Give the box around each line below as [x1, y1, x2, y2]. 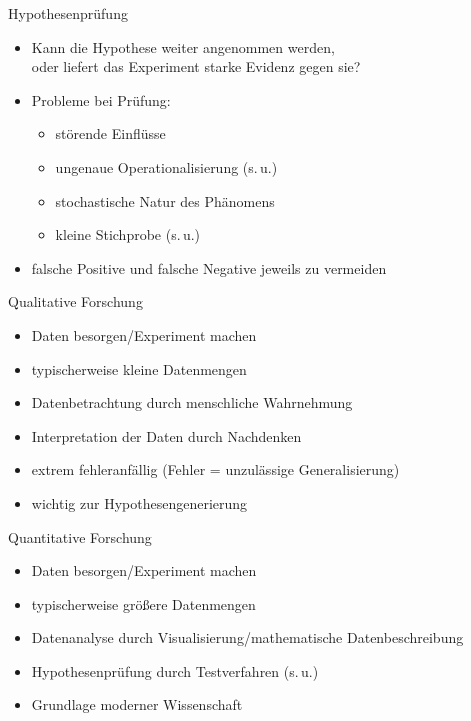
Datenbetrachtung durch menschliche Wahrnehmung [31, 392, 353, 413]
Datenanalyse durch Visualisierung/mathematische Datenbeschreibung [31, 627, 464, 648]
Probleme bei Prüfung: [31, 89, 171, 110]
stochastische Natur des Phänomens [55, 190, 275, 211]
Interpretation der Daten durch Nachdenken [31, 425, 302, 446]
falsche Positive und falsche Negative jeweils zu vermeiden [31, 257, 387, 278]
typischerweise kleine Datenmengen [31, 358, 247, 379]
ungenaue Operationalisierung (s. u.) [55, 156, 278, 177]
